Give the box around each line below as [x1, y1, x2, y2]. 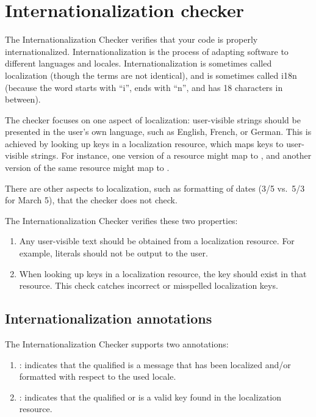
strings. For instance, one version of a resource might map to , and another [31, 149, 312, 162]
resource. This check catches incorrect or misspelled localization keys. [19, 279, 278, 292]
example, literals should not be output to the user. [19, 247, 208, 259]
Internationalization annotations [5, 309, 212, 328]
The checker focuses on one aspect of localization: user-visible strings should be [5, 113, 301, 126]
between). [5, 93, 41, 106]
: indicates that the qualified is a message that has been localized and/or [19, 358, 291, 371]
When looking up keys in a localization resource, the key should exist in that [19, 267, 307, 280]
